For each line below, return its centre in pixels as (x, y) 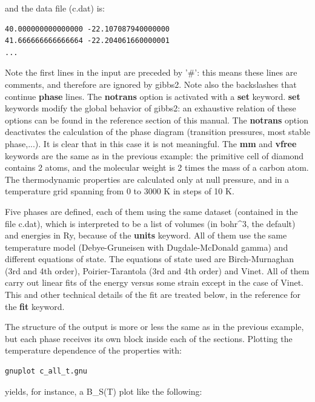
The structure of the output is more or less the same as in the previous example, (154, 327)
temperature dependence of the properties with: (93, 350)
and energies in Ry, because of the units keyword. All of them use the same (146, 235)
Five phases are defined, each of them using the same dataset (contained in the (151, 211)
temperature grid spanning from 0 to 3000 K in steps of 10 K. (120, 191)
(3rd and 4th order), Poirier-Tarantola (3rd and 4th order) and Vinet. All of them (157, 270)
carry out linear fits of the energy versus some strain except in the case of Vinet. (154, 282)
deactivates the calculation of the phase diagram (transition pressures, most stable (157, 132)
